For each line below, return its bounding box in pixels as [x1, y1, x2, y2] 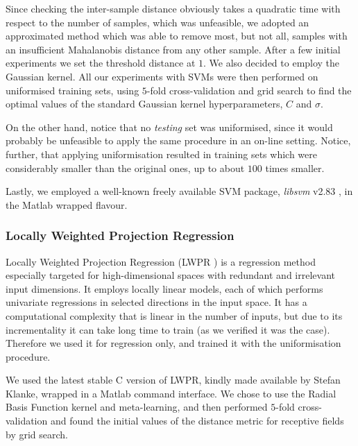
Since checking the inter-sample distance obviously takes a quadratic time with [6, 1, 341, 15]
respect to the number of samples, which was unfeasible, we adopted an [6, 15, 309, 29]
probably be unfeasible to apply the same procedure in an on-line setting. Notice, [6, 133, 351, 148]
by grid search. [6, 427, 68, 441]
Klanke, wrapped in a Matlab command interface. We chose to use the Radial [6, 386, 336, 400]
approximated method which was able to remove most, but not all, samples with [6, 28, 348, 43]
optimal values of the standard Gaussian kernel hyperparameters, [6, 96, 283, 111]
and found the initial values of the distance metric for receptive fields [50, 413, 344, 428]
